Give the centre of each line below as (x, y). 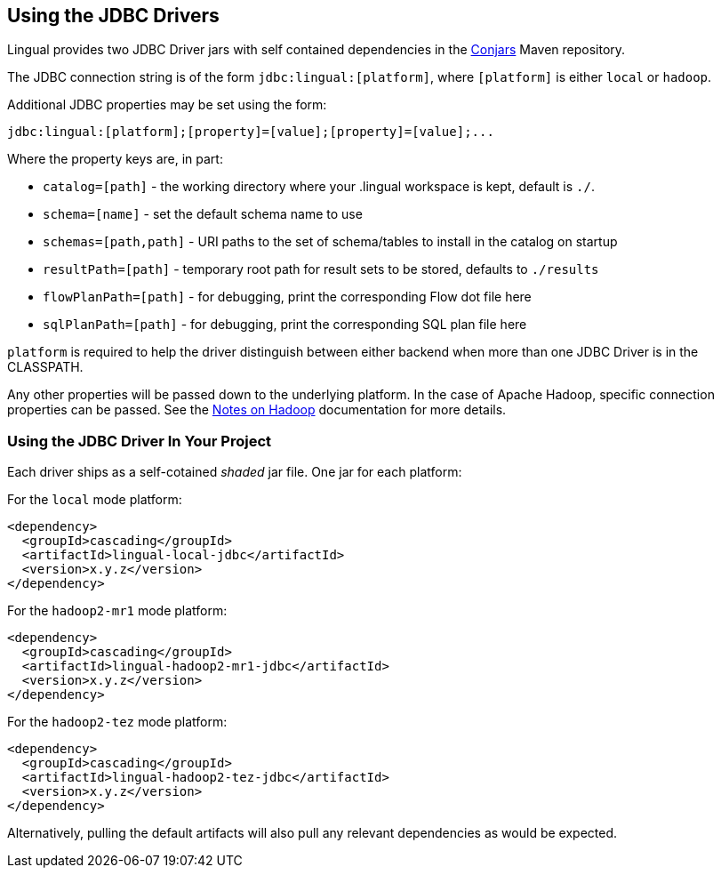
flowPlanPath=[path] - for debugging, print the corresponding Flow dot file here (287, 297)
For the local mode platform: (95, 500)
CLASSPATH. (45, 367)
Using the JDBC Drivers (113, 16)
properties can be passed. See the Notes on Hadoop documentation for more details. (257, 410)
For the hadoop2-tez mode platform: (117, 722)
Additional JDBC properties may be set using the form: (167, 105)
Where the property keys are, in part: (115, 159)
